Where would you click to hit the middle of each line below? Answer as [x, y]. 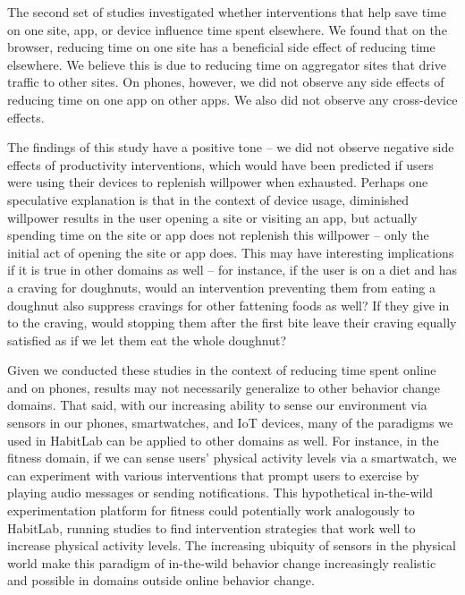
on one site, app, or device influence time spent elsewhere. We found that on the [227, 29]
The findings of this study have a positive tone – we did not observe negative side [231, 147]
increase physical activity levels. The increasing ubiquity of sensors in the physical [232, 545]
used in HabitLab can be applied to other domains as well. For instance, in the [223, 440]
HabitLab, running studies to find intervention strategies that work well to [211, 527]
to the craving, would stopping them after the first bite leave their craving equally [232, 323]
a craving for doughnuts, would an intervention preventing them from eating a [222, 287]
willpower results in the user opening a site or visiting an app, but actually [212, 217]
